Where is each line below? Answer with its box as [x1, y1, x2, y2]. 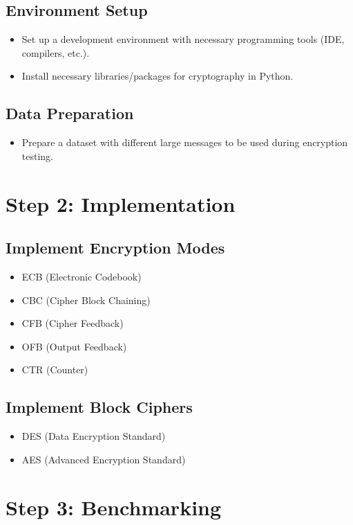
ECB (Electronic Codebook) [21, 269, 142, 283]
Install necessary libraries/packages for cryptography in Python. [21, 69, 294, 83]
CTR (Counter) [21, 362, 88, 377]
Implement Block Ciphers [6, 396, 193, 418]
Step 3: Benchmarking [6, 492, 222, 521]
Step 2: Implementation [6, 189, 236, 217]
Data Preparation [6, 103, 134, 124]
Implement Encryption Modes [6, 237, 225, 258]
